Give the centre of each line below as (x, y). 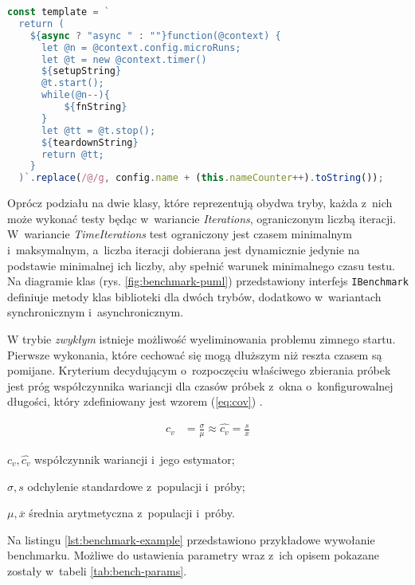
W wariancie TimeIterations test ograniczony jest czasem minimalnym (180, 234)
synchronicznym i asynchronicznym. (96, 312)
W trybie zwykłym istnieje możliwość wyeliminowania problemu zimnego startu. (202, 338)
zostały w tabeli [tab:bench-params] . (97, 570)
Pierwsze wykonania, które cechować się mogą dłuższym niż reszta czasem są (195, 354)
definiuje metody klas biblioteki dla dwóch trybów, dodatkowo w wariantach (194, 296)
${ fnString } (96, 107)
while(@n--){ (75, 95)
